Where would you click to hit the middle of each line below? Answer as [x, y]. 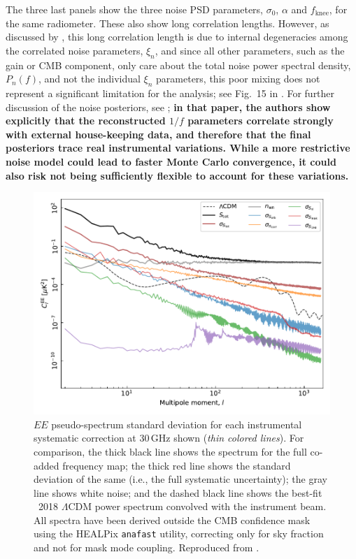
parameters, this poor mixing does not [238, 79]
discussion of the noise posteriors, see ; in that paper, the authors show [168, 107]
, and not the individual [90, 79]
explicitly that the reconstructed [86, 121]
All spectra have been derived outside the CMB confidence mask [172, 520]
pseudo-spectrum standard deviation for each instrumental [177, 424]
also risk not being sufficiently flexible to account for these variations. [177, 175]
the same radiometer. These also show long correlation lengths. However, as [168, 23]
